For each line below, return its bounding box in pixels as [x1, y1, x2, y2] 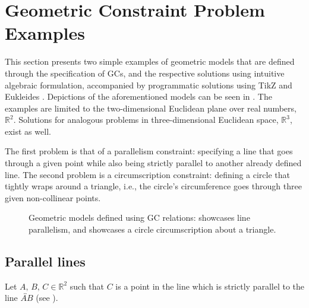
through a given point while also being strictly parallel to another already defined [5, 157, 302, 169]
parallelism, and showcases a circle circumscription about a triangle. [29, 223, 276, 236]
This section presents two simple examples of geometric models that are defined [5, 55, 295, 68]
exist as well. [5, 125, 51, 137]
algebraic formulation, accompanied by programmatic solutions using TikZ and [5, 78, 292, 91]
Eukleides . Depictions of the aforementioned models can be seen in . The [5, 90, 272, 103]
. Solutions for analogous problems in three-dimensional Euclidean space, [13, 113, 279, 126]
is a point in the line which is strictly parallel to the [115, 280, 304, 292]
